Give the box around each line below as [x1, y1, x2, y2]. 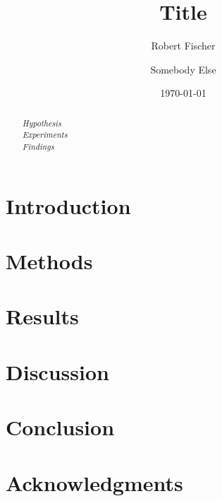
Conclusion [6, 413, 115, 442]
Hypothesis [22, 117, 61, 129]
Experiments [22, 129, 68, 141]
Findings [22, 141, 54, 153]
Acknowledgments [6, 468, 183, 497]
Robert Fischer [151, 38, 216, 53]
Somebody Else [150, 61, 216, 76]
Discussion [6, 357, 109, 386]
